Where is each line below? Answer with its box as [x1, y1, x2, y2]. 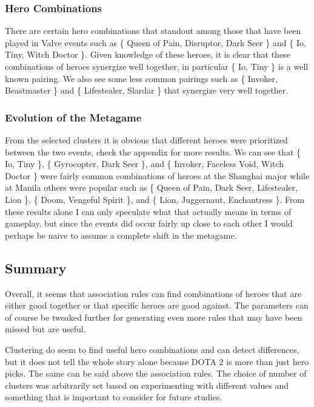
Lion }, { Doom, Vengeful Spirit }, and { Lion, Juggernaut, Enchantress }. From [5, 193, 305, 205]
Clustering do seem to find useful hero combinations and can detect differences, [5, 343, 299, 355]
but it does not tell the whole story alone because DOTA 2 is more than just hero [5, 355, 309, 368]
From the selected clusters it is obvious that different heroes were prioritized [5, 134, 288, 146]
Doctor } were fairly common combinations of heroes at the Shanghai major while [5, 169, 310, 182]
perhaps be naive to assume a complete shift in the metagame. [5, 228, 237, 241]
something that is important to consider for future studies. [5, 391, 222, 403]
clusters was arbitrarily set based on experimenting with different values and [5, 378, 289, 391]
